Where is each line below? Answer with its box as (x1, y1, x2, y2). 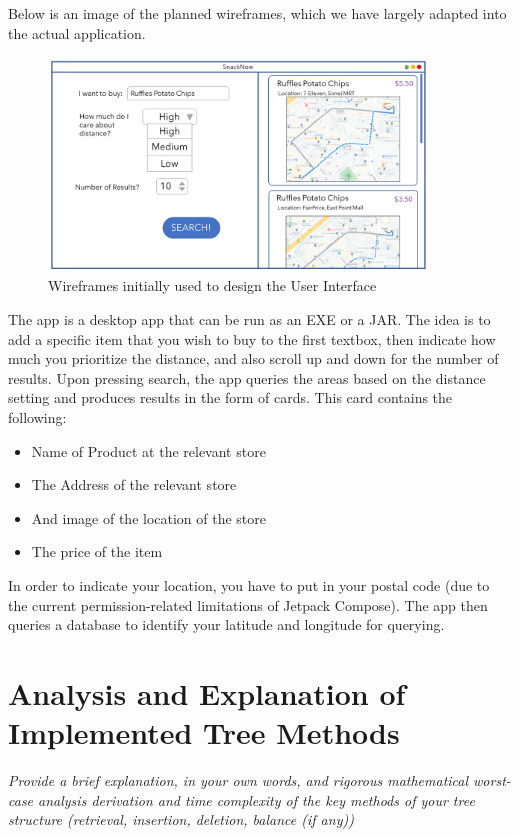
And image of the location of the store (31, 507, 267, 528)
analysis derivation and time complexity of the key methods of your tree (38, 789, 475, 810)
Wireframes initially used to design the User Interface (48, 275, 377, 296)
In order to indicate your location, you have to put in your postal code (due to (8, 574, 490, 595)
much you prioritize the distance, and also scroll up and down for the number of (8, 348, 499, 369)
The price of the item (31, 541, 163, 562)
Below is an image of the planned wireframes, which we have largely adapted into (8, 3, 507, 23)
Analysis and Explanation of (8, 672, 406, 713)
